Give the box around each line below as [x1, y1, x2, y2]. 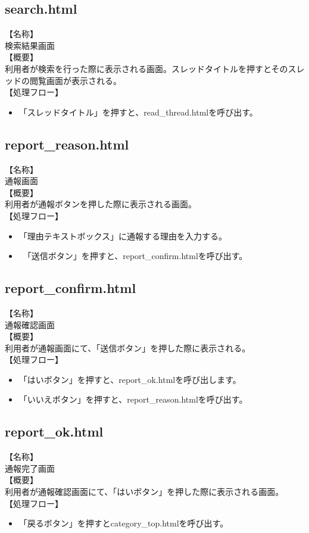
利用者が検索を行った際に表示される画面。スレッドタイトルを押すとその [5, 62, 288, 74]
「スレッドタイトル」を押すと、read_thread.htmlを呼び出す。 [18, 105, 258, 118]
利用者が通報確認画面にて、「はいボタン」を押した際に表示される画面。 [5, 485, 284, 498]
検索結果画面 [5, 39, 55, 51]
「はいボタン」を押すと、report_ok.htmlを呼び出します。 [18, 373, 241, 385]
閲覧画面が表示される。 [29, 74, 121, 86]
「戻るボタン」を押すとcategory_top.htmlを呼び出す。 [18, 517, 229, 529]
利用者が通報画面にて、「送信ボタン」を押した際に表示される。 [5, 341, 251, 354]
